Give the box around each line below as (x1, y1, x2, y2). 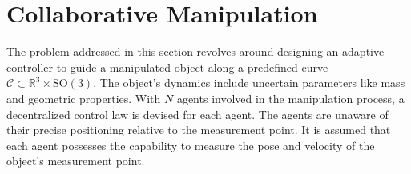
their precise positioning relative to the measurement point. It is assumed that (6, 121, 391, 138)
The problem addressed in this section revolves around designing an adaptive (6, 43, 385, 60)
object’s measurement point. (6, 152, 145, 169)
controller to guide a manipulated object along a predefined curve (6, 58, 328, 75)
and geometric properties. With (6, 89, 161, 106)
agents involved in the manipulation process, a (176, 89, 405, 106)
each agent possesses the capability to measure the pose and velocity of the (6, 136, 375, 153)
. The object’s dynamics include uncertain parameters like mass (93, 74, 405, 91)
